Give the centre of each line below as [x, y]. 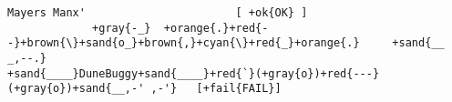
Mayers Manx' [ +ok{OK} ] [158, 13]
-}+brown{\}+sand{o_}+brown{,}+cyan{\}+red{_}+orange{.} [184, 43]
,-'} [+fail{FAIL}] [216, 89]
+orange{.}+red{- [216, 28]
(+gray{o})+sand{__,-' [76, 89]
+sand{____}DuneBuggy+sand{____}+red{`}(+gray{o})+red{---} [194, 73]
